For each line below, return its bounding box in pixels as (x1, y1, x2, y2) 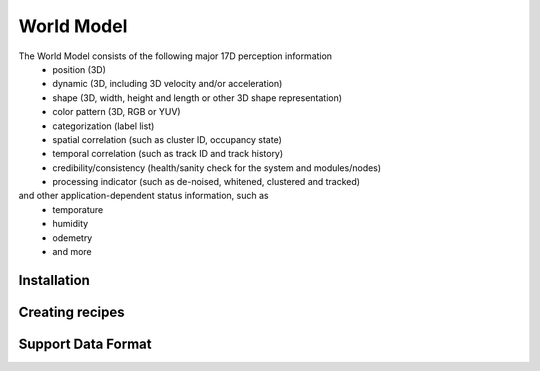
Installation (18, 271, 90, 289)
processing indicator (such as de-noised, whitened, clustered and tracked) (52, 176, 360, 188)
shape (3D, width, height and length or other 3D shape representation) (52, 91, 343, 104)
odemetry (52, 231, 93, 244)
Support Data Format (18, 335, 152, 352)
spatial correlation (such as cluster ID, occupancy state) (52, 133, 282, 145)
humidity (52, 218, 89, 230)
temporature (52, 203, 104, 215)
